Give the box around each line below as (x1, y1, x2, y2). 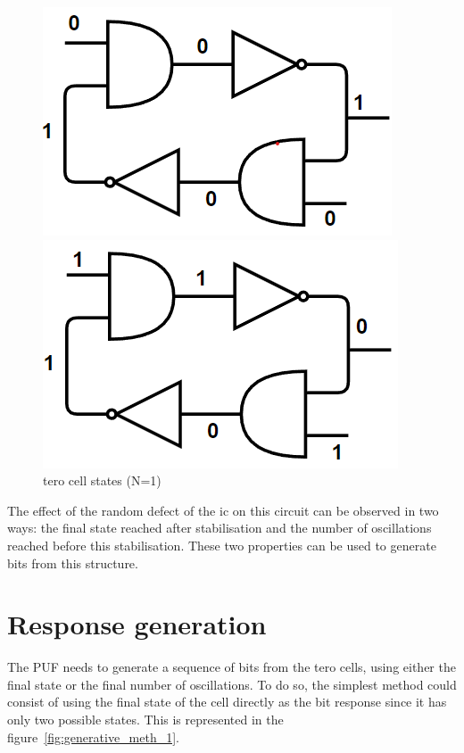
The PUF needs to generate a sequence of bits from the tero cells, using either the (7, 658, 456, 676)
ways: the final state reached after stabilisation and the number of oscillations (7, 518, 432, 537)
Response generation (7, 606, 267, 642)
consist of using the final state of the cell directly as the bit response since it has (7, 692, 447, 711)
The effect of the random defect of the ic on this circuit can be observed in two (7, 501, 439, 519)
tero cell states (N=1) (43, 471, 162, 490)
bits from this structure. (7, 553, 138, 572)
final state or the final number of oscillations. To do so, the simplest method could (7, 674, 457, 693)
